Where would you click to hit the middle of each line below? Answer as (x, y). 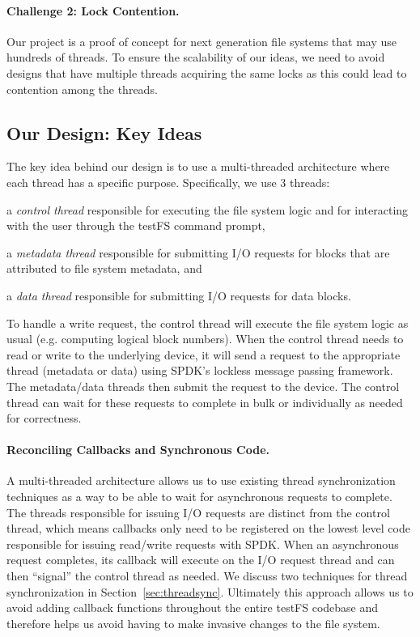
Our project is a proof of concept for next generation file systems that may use (202, 41)
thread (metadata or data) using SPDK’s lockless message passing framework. (200, 370)
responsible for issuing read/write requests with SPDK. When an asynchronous (203, 544)
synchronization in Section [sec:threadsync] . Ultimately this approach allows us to (210, 591)
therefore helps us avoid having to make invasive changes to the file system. (193, 623)
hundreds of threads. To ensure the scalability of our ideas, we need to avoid (196, 57)
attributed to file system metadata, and (104, 268)
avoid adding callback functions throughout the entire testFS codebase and (193, 607)
